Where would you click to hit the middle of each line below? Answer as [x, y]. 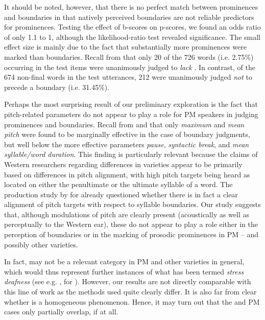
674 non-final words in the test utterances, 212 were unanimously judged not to [128, 77]
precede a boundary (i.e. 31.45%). [57, 87]
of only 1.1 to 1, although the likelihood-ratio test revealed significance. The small [132, 37]
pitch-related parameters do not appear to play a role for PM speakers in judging [131, 114]
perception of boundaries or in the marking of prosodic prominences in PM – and [131, 234]
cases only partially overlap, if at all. [61, 312]
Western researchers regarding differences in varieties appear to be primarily [123, 164]
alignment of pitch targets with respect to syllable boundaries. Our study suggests [132, 204]
